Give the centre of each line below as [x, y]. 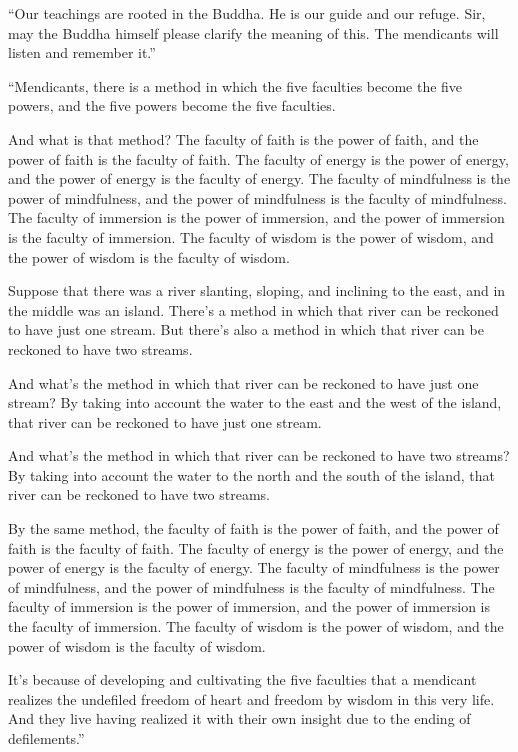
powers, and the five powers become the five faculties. [172, 105]
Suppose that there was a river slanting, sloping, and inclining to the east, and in [257, 290]
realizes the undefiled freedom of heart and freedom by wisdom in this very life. [251, 698]
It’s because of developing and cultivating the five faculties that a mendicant [242, 679]
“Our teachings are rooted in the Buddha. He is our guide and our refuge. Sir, [247, 13]
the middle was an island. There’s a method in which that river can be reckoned [253, 309]
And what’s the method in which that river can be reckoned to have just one [243, 382]
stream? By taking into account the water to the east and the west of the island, [255, 402]
